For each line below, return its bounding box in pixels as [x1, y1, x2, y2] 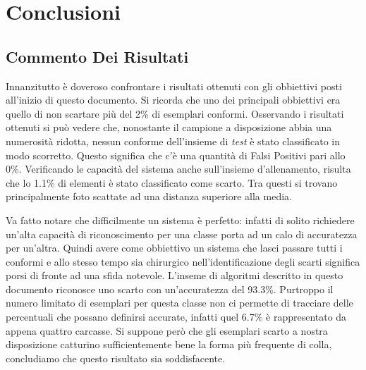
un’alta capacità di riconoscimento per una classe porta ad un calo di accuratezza [6, 226, 358, 241]
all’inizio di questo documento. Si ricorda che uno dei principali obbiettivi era [6, 92, 341, 107]
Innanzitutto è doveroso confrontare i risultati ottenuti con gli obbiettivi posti [6, 78, 342, 93]
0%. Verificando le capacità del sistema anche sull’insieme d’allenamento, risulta [6, 161, 351, 176]
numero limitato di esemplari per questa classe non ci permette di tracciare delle [6, 295, 353, 310]
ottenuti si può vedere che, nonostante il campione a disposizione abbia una [6, 120, 332, 135]
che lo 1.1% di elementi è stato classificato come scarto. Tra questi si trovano [6, 175, 338, 190]
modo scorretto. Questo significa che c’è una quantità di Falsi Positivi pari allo [6, 147, 346, 162]
